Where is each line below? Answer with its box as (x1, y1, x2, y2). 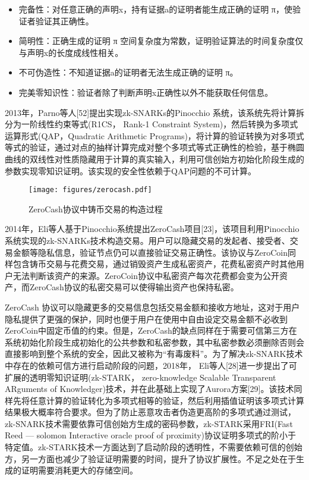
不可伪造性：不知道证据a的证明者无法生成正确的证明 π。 (18, 66, 238, 79)
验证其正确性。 (35, 14, 94, 27)
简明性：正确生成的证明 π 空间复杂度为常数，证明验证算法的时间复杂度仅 (18, 34, 304, 47)
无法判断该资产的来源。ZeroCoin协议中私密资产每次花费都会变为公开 (12, 269, 280, 281)
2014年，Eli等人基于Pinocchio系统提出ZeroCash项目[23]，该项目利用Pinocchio (5, 222, 299, 235)
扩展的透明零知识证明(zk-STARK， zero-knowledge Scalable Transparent (5, 371, 276, 383)
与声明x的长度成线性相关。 (18, 46, 124, 58)
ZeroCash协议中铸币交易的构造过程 (29, 202, 163, 215)
